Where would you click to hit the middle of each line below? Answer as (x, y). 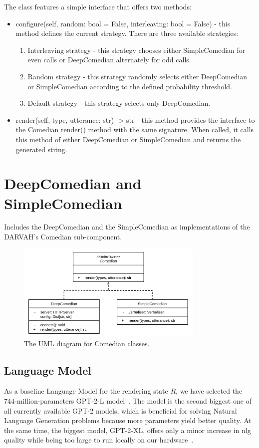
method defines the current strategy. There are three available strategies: (127, 33)
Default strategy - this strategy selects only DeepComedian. (119, 103)
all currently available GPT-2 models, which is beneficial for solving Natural (121, 410)
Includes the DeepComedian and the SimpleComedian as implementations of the (127, 227)
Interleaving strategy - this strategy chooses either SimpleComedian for (136, 50)
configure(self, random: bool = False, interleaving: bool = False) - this (123, 23)
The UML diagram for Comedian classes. (87, 343)
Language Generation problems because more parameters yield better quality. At (128, 420)
